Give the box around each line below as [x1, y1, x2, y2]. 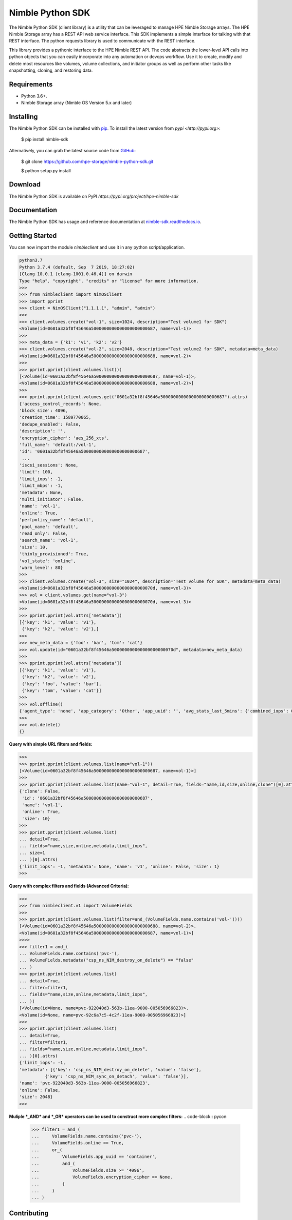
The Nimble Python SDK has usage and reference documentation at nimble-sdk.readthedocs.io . [9, 219, 201, 224]
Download [9, 181, 41, 189]
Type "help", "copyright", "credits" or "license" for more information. [19, 278, 199, 284]
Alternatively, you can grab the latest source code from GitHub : [9, 147, 136, 153]
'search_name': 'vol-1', [19, 537, 79, 543]
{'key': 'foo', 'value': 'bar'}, [22, 681, 102, 687]
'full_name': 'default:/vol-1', [19, 442, 97, 447]
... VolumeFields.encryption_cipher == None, [31, 1174, 173, 1180]
